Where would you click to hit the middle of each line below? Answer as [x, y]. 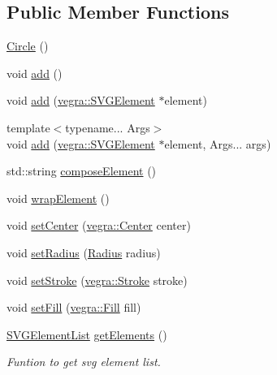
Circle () [28, 46]
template [28, 127]
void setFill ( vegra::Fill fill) [74, 307]
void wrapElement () [58, 198]
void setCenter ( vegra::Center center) [99, 225]
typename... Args [108, 127]
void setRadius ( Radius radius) [84, 252]
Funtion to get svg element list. [84, 362]
